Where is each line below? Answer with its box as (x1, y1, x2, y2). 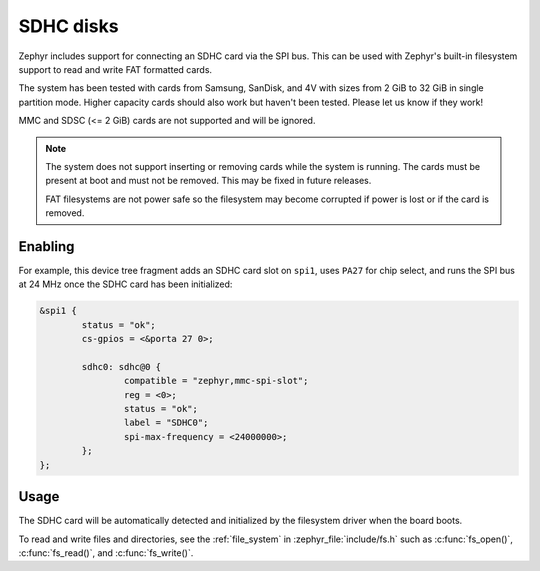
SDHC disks (18, 15, 119, 37)
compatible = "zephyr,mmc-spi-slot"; (123, 375, 309, 387)
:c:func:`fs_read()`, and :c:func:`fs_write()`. (18, 546, 194, 559)
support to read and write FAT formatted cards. (18, 63, 213, 75)
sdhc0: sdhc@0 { (81, 361, 162, 372)
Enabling (18, 238, 75, 255)
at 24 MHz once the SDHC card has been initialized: (18, 278, 233, 290)
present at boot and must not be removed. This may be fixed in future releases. (45, 175, 372, 187)
